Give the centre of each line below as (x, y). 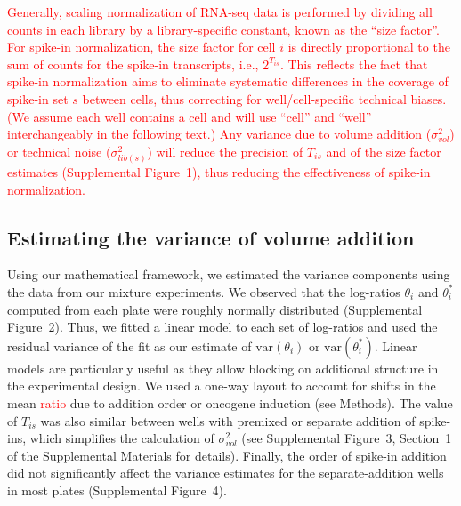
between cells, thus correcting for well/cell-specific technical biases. (264, 98)
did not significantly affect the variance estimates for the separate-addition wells (226, 473)
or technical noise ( (59, 151)
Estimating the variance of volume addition (211, 237)
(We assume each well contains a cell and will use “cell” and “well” (190, 116)
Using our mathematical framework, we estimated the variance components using (229, 274)
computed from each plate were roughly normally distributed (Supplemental (215, 309)
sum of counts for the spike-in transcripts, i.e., (133, 64)
